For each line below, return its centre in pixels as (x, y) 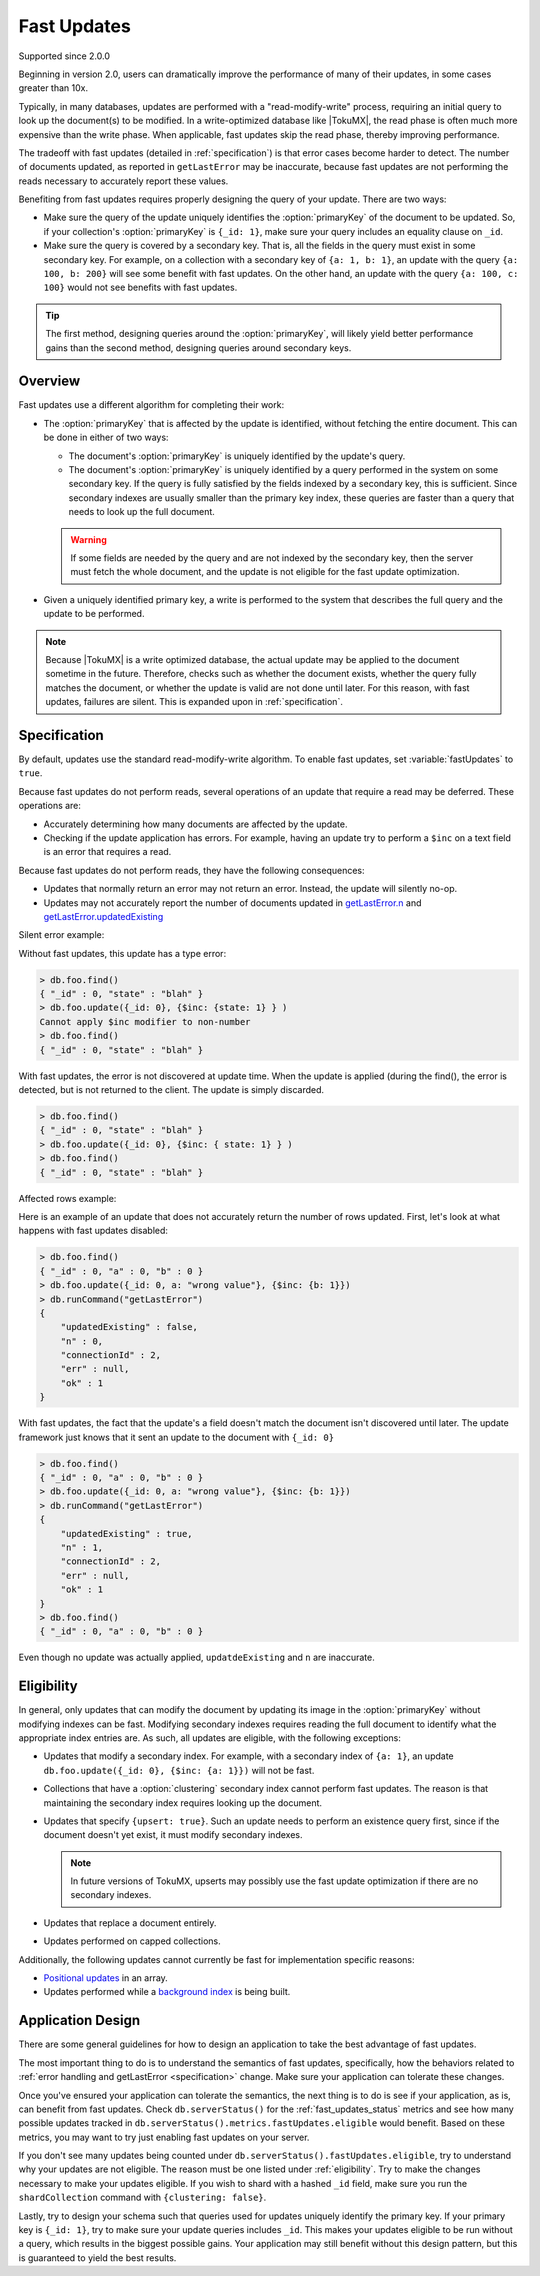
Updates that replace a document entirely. (130, 1922)
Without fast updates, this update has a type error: (122, 953)
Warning (88, 539)
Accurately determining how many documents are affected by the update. (195, 824)
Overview (49, 381)
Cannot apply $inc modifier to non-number (145, 1021)
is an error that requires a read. (107, 852)
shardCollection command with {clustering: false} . (142, 2197)
